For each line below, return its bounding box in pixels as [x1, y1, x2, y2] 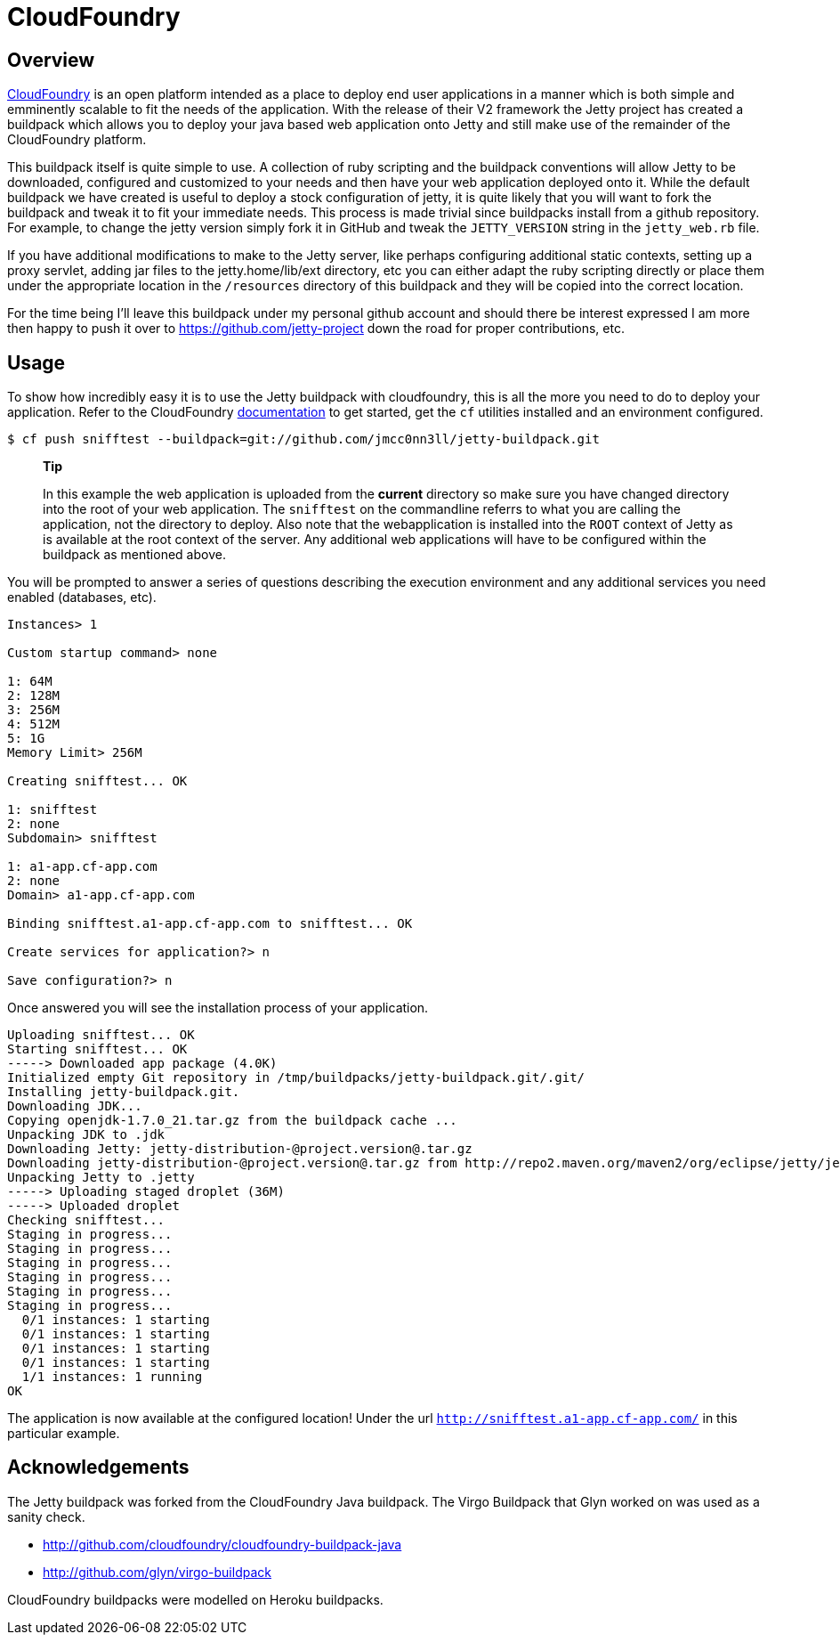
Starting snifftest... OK [7, 1042, 188, 1057]
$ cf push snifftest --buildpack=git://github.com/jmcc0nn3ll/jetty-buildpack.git [7, 432, 600, 447]
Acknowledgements [7, 1456, 190, 1479]
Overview [7, 48, 95, 71]
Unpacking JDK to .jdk [7, 1127, 166, 1142]
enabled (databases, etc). [7, 589, 157, 606]
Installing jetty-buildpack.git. [7, 1085, 240, 1100]
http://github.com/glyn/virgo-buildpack [43, 1564, 271, 1580]
